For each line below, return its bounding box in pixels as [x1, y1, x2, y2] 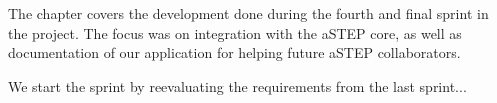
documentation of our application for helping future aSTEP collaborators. [8, 42, 461, 63]
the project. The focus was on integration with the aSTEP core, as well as [8, 22, 462, 43]
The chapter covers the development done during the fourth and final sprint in [8, 3, 489, 23]
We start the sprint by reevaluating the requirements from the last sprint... [8, 75, 467, 96]
